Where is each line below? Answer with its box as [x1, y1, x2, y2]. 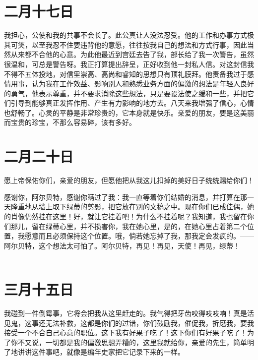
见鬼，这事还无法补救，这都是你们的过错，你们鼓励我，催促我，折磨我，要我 [4, 317, 254, 328]
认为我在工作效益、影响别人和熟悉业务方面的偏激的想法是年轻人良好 [31, 78, 254, 89]
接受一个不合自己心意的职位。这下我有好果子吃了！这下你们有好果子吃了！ [4, 327, 247, 338]
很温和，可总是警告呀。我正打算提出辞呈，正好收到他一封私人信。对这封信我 [4, 59, 254, 69]
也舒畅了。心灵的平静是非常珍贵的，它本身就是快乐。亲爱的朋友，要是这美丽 [4, 107, 254, 118]
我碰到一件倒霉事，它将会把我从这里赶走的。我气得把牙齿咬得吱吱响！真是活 [4, 308, 254, 318]
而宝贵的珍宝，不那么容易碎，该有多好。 [4, 117, 136, 127]
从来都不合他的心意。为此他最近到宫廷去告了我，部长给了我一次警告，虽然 [10, 49, 254, 60]
